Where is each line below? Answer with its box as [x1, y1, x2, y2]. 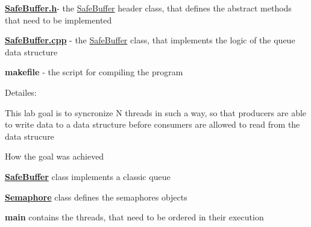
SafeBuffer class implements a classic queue [5, 170, 171, 182]
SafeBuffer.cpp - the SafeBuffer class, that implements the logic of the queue [5, 34, 295, 46]
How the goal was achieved [5, 150, 104, 163]
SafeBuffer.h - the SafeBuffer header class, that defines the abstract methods [5, 2, 292, 14]
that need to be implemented [5, 13, 112, 26]
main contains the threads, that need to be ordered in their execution [5, 211, 264, 223]
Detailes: [5, 86, 37, 98]
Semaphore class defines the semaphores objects [5, 190, 187, 203]
